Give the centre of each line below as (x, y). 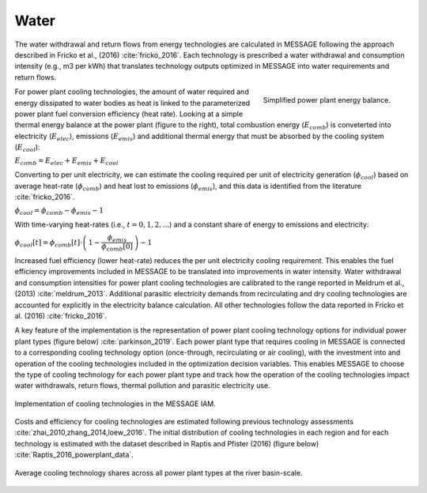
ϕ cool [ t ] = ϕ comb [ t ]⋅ (49, 243)
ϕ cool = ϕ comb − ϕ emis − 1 (59, 212)
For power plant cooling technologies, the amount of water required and (132, 92)
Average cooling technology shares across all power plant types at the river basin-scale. (159, 472)
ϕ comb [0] (117, 247)
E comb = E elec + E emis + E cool (66, 162)
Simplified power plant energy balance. (327, 100)
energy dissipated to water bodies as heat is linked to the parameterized (132, 103)
